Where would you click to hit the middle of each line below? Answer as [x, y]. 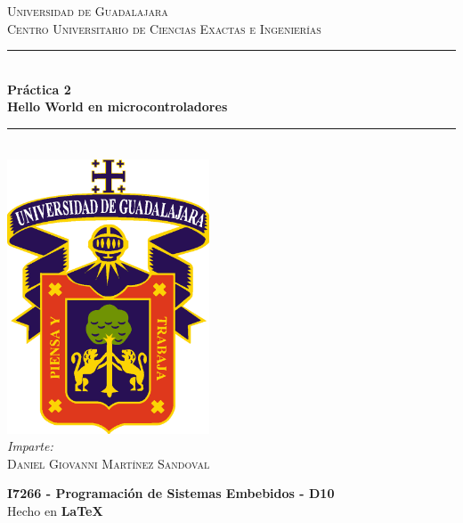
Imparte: [30, 446]
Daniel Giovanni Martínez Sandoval [109, 463]
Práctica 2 [39, 89]
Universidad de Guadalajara [88, 11]
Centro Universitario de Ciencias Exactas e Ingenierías [164, 28]
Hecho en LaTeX [55, 510]
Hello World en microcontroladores [118, 106]
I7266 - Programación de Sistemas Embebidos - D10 [171, 493]
